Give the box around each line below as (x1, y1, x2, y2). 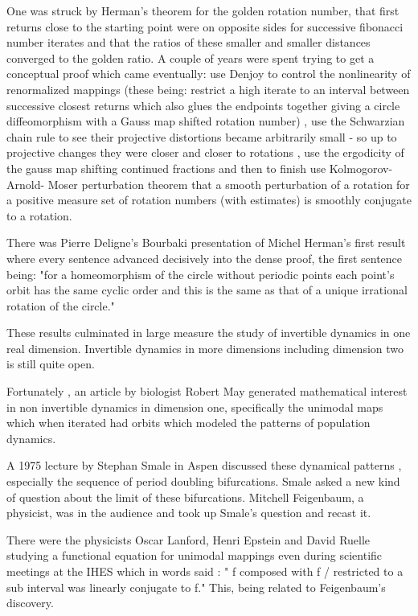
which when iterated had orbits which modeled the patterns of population (6, 414, 371, 431)
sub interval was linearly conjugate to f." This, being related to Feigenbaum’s (6, 578, 386, 595)
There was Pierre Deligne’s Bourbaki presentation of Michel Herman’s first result (6, 234, 406, 251)
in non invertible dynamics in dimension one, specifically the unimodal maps (6, 398, 383, 415)
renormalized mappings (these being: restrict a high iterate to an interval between (6, 80, 410, 97)
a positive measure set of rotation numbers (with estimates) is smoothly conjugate (6, 191, 412, 208)
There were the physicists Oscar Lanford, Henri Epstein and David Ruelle (6, 531, 371, 548)
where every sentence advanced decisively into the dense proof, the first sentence (6, 249, 403, 266)
